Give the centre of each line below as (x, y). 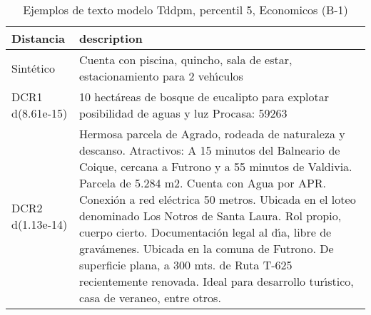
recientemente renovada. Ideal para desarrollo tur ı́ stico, (216, 281)
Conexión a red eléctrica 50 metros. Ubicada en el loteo (217, 199)
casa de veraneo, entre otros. (150, 298)
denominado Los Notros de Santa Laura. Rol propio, (210, 216)
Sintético (33, 68)
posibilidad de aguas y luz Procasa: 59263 (183, 113)
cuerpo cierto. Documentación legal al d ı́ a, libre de (205, 232)
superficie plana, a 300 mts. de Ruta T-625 (185, 265)
